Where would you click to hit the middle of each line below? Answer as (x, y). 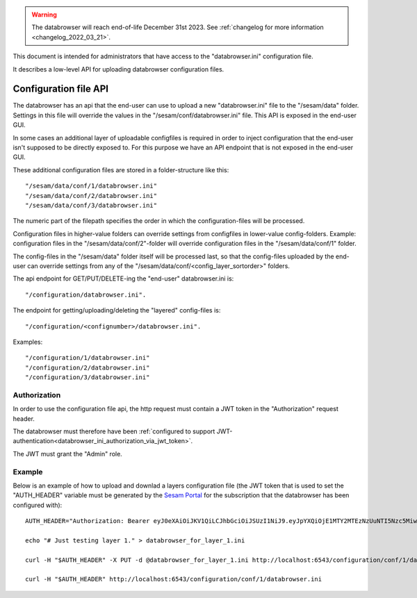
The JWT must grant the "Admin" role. (68, 454)
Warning (44, 15)
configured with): (38, 505)
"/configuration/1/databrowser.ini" (88, 358)
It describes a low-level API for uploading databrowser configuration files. (118, 69)
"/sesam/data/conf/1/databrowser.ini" (91, 186)
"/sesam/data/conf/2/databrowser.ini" (91, 196)
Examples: (28, 342)
